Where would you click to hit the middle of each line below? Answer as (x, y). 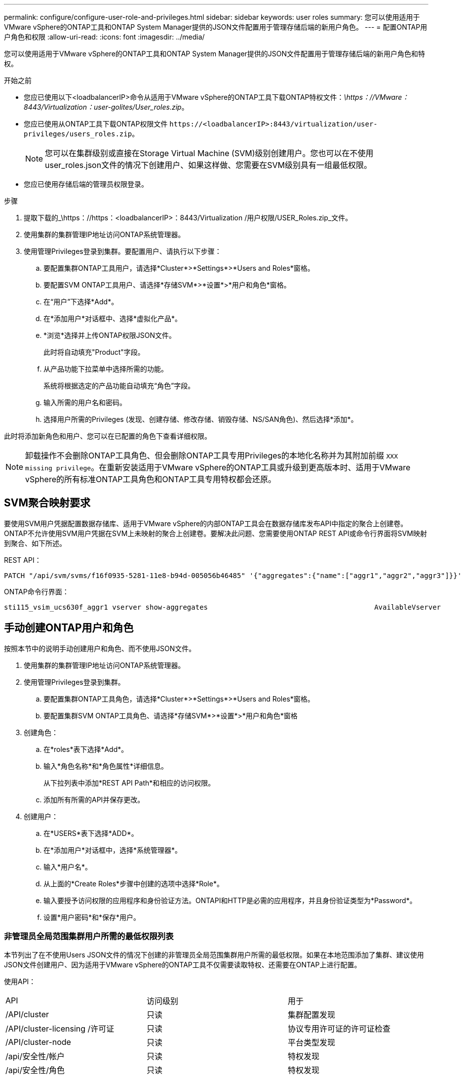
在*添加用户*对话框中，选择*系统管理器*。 (113, 850)
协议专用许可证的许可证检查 (339, 1029)
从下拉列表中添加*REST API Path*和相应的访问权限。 (129, 783)
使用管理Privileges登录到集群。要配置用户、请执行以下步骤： (123, 251)
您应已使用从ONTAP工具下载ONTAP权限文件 (96, 124)
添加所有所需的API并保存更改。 (94, 799)
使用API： (20, 982)
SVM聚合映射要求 (47, 503)
